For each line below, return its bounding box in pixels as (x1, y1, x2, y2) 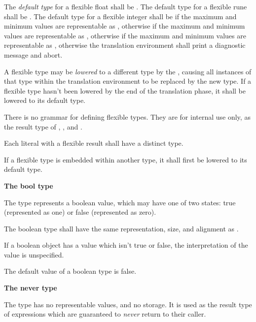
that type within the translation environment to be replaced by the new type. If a (4, 76, 252, 86)
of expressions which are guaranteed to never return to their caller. (4, 309, 206, 319)
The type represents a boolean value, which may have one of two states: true (4, 197, 236, 207)
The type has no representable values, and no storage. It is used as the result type (4, 299, 252, 309)
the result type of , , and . (4, 121, 82, 131)
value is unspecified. (4, 249, 64, 259)
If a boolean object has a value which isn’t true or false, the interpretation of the (4, 240, 248, 250)
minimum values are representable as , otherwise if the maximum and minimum (4, 21, 245, 31)
